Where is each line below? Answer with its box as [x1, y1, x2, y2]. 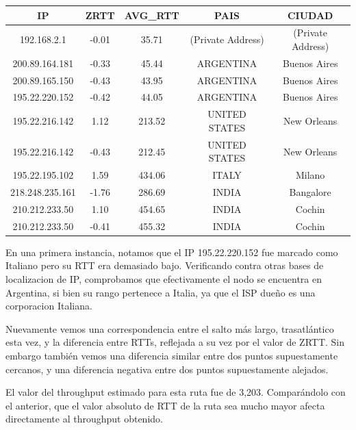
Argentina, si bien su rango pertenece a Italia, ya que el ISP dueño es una [5, 285, 316, 299]
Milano [295, 168, 325, 182]
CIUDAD [287, 8, 333, 22]
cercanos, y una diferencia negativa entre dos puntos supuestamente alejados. [5, 362, 329, 376]
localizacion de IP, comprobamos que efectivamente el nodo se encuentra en [5, 272, 322, 286]
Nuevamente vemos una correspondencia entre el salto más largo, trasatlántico [5, 321, 334, 336]
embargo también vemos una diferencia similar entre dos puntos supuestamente [5, 348, 338, 362]
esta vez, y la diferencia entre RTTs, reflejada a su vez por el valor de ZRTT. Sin [5, 335, 345, 349]
